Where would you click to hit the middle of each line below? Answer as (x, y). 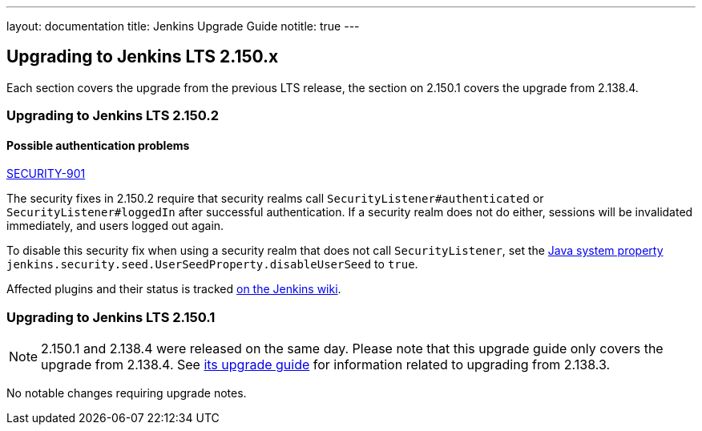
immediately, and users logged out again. (115, 226)
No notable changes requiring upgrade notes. (127, 393)
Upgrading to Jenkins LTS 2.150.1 (111, 317)
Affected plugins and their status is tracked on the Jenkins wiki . (174, 289)
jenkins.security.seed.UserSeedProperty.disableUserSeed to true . (212, 264)
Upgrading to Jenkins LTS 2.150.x (143, 57)
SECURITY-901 (46, 174)
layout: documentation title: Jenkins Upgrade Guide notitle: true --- (183, 26)
